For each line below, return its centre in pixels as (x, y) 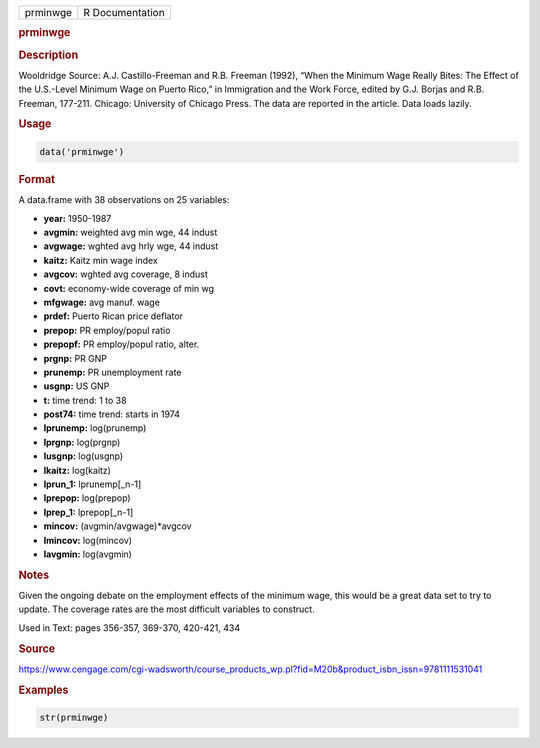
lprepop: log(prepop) (87, 498)
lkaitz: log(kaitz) (77, 470)
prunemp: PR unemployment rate (112, 372)
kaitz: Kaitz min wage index (101, 260)
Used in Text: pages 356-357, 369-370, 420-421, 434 (129, 627)
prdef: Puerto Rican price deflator (113, 316)
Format (36, 179)
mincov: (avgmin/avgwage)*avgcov (117, 526)
